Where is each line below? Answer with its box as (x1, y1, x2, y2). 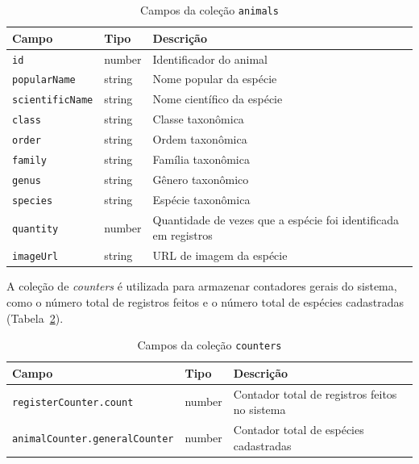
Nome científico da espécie (152, 90, 283, 107)
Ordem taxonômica (152, 131, 247, 148)
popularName (12, 74, 76, 86)
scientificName (12, 94, 93, 107)
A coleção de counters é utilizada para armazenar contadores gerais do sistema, (6, 278, 397, 295)
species (12, 194, 53, 207)
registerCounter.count (12, 397, 134, 409)
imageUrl (12, 251, 59, 263)
